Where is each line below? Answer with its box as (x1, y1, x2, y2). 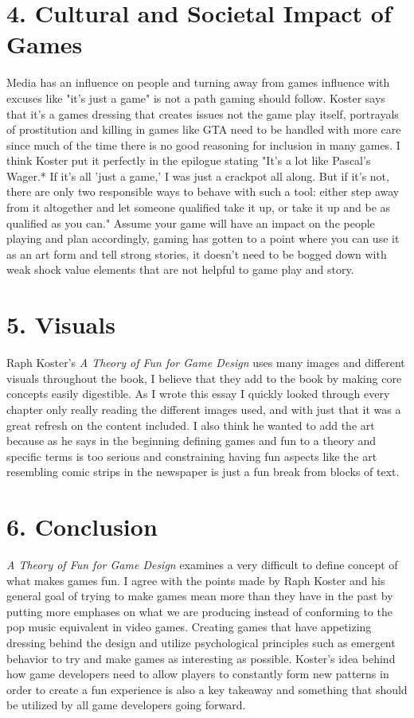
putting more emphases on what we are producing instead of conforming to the (6, 603, 393, 619)
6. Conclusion (6, 510, 158, 543)
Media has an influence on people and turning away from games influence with (6, 74, 390, 91)
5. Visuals (6, 308, 115, 341)
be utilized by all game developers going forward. (6, 697, 246, 713)
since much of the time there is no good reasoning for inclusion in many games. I (6, 136, 400, 153)
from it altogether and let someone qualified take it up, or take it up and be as (6, 199, 391, 216)
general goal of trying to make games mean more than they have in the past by (6, 587, 393, 604)
